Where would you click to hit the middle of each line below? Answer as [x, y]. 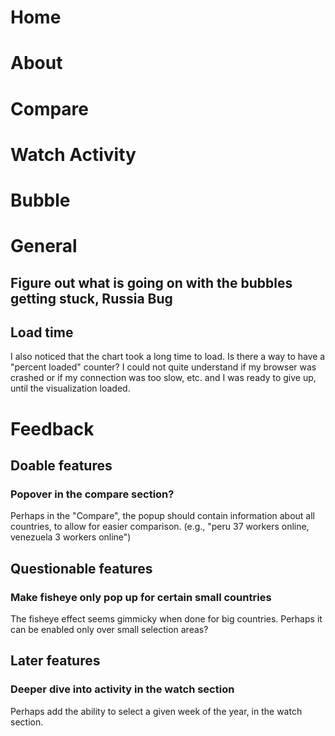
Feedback [52, 428]
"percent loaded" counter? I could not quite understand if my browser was [163, 367]
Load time [42, 332]
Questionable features [81, 568]
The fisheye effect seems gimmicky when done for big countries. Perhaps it [166, 618]
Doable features [61, 465]
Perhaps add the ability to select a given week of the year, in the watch [156, 711]
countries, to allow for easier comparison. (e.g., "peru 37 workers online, [160, 527]
